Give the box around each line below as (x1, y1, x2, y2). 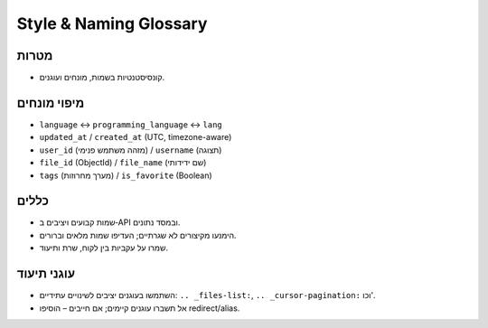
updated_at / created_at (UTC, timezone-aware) (39, 132, 232, 143)
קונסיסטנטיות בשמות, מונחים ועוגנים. (39, 72, 165, 83)
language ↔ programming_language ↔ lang (39, 118, 223, 130)
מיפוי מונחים (16, 95, 85, 110)
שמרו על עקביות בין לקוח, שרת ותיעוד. (39, 242, 169, 253)
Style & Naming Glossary (16, 14, 208, 33)
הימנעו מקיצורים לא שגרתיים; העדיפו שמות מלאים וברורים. (39, 230, 237, 240)
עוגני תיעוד (16, 267, 76, 282)
